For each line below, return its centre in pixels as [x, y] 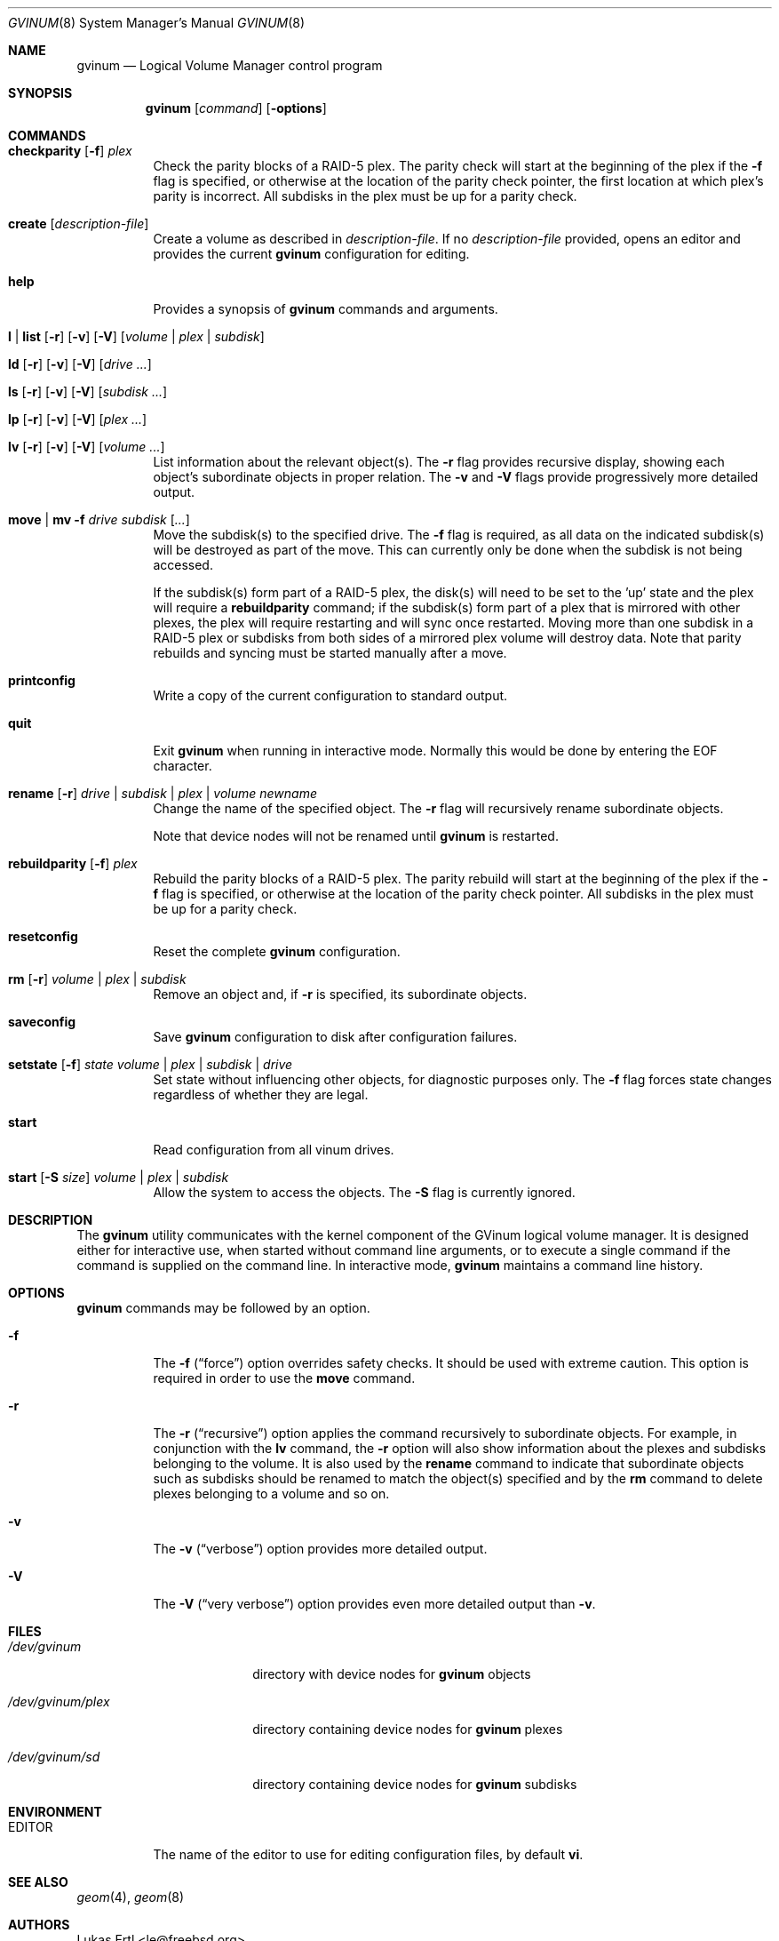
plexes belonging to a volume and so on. [271, 1494]
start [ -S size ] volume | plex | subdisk [119, 1177]
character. [183, 766]
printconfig [42, 680]
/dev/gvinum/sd [54, 1757]
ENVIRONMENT [55, 1812]
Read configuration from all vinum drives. [274, 1150]
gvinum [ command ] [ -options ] [236, 108]
